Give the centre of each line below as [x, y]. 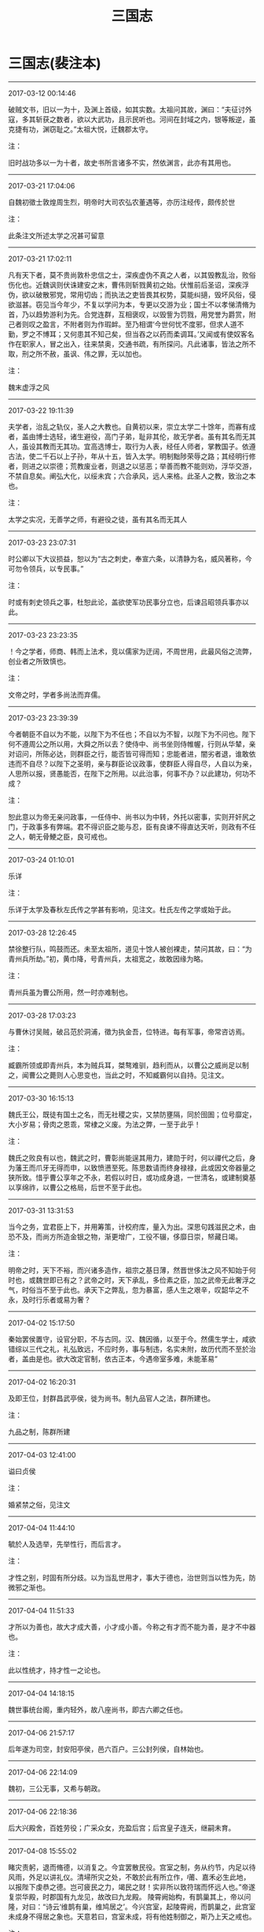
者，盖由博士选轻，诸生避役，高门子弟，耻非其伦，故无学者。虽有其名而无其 [132, 436]
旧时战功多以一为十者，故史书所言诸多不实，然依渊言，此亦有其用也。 [122, 162]
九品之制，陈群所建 [39, 1431]
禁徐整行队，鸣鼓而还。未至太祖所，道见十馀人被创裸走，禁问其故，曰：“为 [130, 949]
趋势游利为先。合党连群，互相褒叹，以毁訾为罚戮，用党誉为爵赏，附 [145, 314]
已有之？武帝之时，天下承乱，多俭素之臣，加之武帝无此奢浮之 [156, 1280]
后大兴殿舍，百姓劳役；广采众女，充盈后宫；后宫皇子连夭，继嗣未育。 [122, 1828]
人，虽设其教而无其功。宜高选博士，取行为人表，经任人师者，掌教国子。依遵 [132, 446]
